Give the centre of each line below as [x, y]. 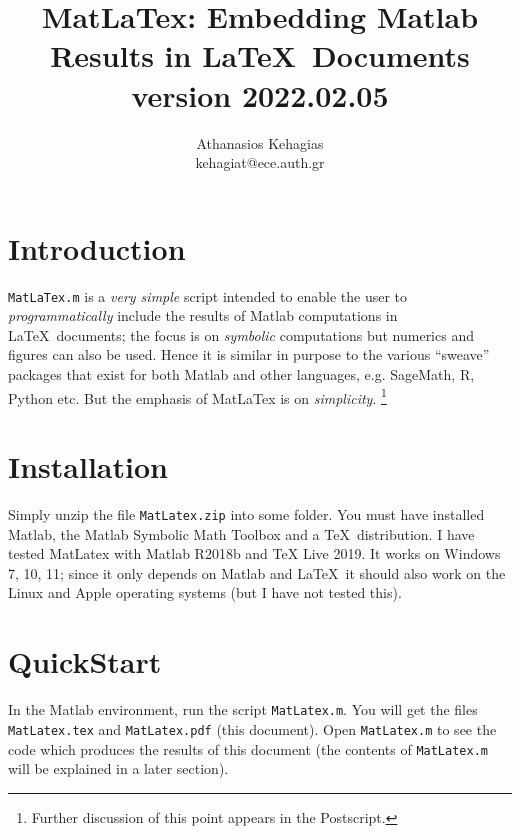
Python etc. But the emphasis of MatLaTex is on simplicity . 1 [197, 396]
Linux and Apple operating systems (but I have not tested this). [205, 592]
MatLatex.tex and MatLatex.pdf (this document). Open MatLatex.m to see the [252, 728]
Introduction [97, 247]
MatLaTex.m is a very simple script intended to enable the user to [207, 295]
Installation [88, 466]
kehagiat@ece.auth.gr [260, 162]
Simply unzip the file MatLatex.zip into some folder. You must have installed [246, 514]
